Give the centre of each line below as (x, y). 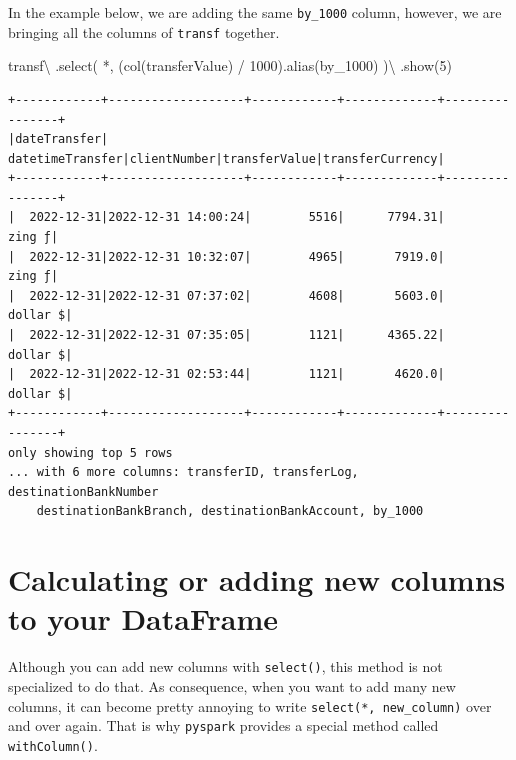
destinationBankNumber (83, 491)
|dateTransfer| (58, 139)
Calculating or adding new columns (257, 579)
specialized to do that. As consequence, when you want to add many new (232, 685)
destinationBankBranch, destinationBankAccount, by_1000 (230, 511)
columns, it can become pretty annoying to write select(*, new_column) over (250, 705)
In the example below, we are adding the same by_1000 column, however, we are (255, 12)
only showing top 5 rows (90, 452)
